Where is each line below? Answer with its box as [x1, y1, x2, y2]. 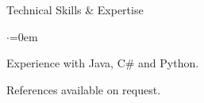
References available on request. [6, 81, 161, 97]
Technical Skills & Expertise [6, 2, 144, 17]
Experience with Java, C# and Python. [6, 55, 199, 71]
